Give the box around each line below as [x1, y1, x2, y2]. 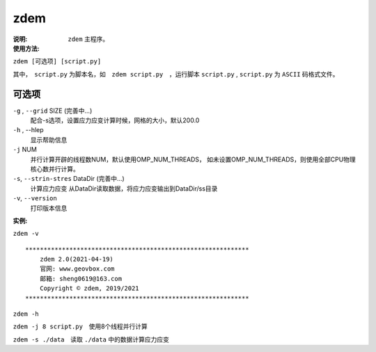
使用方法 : [13, 44, 40, 52]
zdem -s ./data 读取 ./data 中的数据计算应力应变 [13, 335, 170, 344]
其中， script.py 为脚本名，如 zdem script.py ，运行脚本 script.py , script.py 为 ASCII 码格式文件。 [13, 70, 339, 78]
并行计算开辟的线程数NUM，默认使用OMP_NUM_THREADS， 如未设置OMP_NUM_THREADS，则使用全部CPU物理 [30, 155, 357, 163]
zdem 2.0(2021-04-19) [39, 255, 114, 264]
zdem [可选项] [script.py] [13, 58, 102, 65]
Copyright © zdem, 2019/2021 [39, 285, 139, 292]
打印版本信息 [30, 204, 68, 212]
